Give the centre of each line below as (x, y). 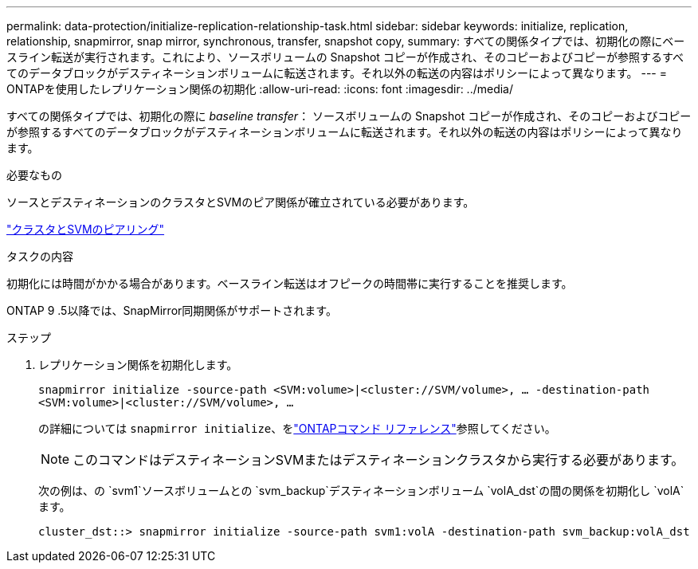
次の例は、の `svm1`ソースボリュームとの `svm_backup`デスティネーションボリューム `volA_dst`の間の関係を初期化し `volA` (361, 491)
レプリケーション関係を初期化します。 (138, 365)
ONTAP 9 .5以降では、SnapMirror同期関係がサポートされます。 (172, 310)
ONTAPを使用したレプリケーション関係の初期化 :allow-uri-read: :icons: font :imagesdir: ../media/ (260, 89)
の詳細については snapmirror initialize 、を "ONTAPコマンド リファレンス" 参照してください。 (297, 428)
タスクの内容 (40, 256)
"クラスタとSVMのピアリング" (86, 229)
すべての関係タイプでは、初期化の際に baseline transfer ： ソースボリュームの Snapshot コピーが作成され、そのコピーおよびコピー (349, 116)
